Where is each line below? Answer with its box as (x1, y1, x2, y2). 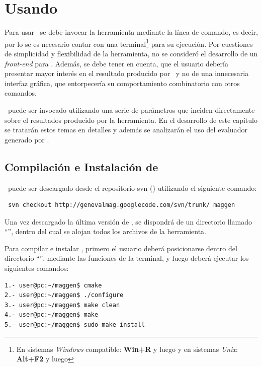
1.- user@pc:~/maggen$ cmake (5, 281, 102, 289)
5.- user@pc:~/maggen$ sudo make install (5, 321, 145, 329)
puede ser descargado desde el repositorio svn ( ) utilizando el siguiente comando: (8, 182, 257, 193)
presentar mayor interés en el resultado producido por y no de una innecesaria (5, 68, 249, 79)
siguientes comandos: (5, 263, 69, 273)
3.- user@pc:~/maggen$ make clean (5, 301, 120, 309)
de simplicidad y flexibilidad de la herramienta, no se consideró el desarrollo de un (5, 48, 258, 58)
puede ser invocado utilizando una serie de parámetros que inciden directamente (8, 104, 255, 115)
